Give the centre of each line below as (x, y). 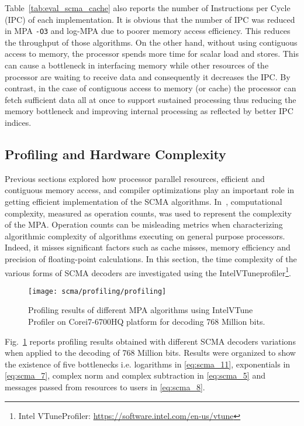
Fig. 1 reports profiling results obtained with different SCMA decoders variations (150, 341)
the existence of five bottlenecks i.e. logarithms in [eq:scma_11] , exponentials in (148, 364)
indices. (18, 122)
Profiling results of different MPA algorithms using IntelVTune (141, 310)
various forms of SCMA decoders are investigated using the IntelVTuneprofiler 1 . (148, 272)
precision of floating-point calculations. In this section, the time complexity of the (151, 258)
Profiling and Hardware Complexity (115, 154)
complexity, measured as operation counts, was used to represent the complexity (148, 213)
